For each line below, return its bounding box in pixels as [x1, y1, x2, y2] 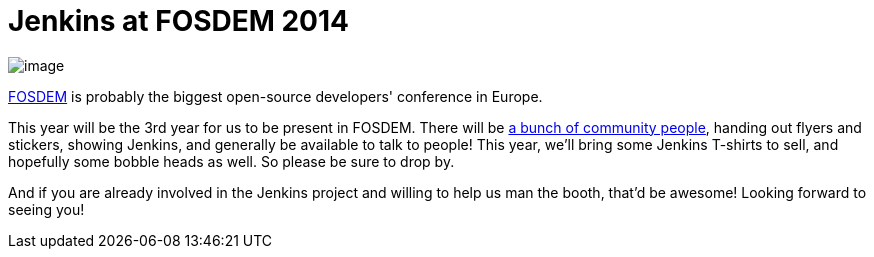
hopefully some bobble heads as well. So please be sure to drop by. [8, 152, 455, 170]
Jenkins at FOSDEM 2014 [8, 4, 350, 38]
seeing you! [8, 200, 85, 218]
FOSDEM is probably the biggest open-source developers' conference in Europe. [8, 87, 543, 105]
